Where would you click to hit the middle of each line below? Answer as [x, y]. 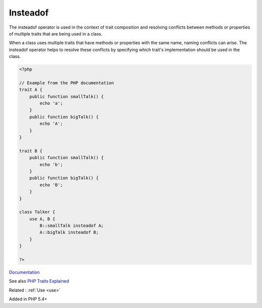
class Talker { [37, 212]
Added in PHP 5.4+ [28, 299]
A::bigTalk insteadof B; [69, 232]
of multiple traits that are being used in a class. [56, 34]
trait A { [31, 90]
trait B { [31, 151]
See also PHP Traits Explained [39, 281]
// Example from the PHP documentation [66, 83]
